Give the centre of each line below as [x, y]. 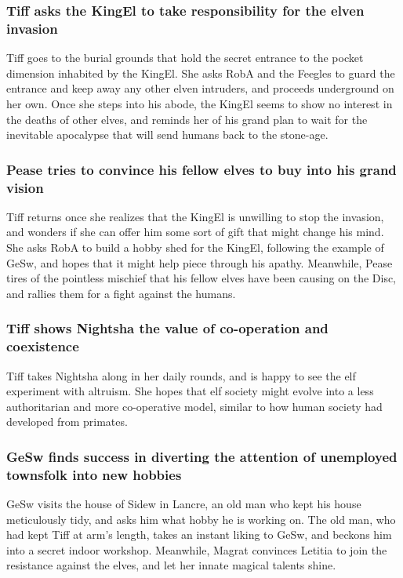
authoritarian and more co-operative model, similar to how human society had [194, 406]
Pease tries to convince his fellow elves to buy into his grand [201, 169]
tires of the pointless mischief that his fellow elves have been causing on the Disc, [201, 278]
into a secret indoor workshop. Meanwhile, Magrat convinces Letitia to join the [197, 549]
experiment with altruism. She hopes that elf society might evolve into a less [190, 391]
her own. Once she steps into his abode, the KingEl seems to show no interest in [200, 103]
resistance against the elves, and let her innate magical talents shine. [171, 565]
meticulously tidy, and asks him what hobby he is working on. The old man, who [201, 519]
